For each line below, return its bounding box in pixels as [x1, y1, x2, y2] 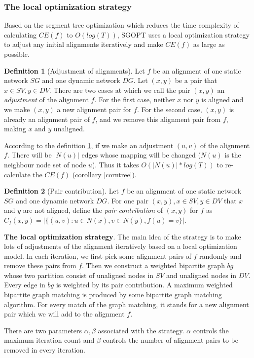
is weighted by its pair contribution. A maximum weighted [56, 279, 233, 290]
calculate [4, 169, 31, 179]
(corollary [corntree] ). [72, 169, 137, 179]
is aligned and [201, 94, 244, 105]
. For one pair [107, 195, 148, 205]
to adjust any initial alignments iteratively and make [4, 39, 163, 49]
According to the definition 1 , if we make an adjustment [4, 140, 174, 150]
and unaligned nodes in [166, 270, 237, 280]
